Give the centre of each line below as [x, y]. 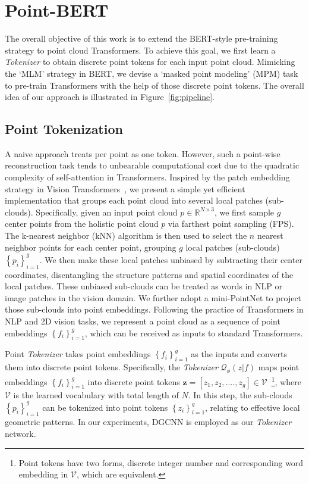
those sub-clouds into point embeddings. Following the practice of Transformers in [154, 309]
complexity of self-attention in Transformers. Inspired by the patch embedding [147, 177]
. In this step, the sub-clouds [240, 394]
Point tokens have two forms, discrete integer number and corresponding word [161, 462]
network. [21, 434]
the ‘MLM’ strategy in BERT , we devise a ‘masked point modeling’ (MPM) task [152, 73]
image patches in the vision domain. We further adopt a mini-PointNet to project [153, 297]
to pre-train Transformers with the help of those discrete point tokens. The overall [154, 85]
